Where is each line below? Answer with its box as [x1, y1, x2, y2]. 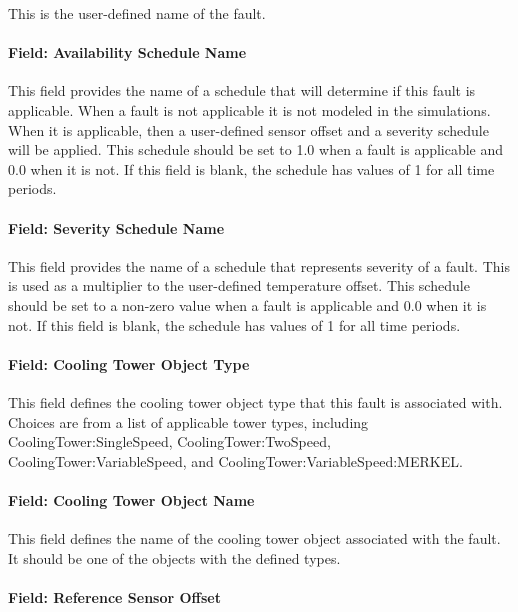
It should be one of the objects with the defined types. [8, 547, 341, 568]
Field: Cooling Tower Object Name [8, 489, 255, 510]
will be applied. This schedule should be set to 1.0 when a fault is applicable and [8, 139, 504, 160]
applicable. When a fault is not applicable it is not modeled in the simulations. [8, 99, 491, 120]
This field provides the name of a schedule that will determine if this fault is [8, 80, 476, 101]
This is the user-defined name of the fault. [8, 3, 266, 23]
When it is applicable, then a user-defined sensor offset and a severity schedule [8, 119, 489, 140]
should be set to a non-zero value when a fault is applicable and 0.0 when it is [8, 294, 487, 315]
